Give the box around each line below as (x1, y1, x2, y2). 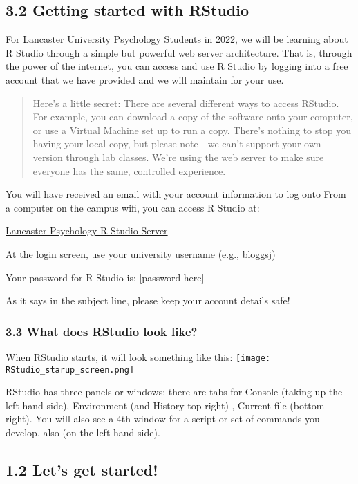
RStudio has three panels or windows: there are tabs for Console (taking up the (6, 384, 343, 399)
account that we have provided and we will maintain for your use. (6, 72, 284, 86)
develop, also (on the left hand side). (6, 425, 160, 440)
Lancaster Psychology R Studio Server (6, 223, 168, 238)
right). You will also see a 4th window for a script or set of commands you (6, 411, 320, 426)
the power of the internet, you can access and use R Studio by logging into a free (6, 59, 348, 73)
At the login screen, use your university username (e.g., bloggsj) (6, 246, 276, 261)
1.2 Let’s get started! (6, 459, 158, 480)
